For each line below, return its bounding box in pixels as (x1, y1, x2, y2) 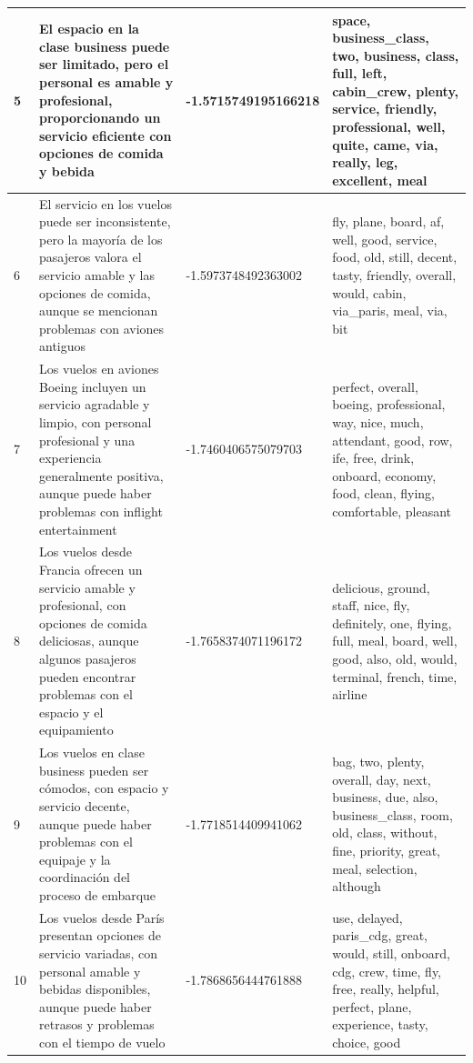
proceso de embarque (39, 886, 156, 904)
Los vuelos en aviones (39, 359, 159, 378)
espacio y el (39, 702, 104, 721)
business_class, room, (332, 805, 453, 824)
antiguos (39, 336, 86, 356)
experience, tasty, (332, 1015, 428, 1034)
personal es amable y (39, 73, 174, 92)
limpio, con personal (39, 413, 152, 432)
